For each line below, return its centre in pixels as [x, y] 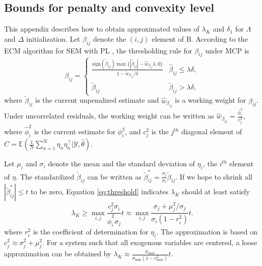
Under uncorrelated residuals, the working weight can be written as [109, 116]
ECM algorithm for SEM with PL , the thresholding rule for [98, 50]
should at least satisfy [216, 191]
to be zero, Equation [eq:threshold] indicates [100, 191]
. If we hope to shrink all [214, 176]
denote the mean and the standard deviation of [122, 164]
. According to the [220, 38]
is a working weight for [210, 100]
